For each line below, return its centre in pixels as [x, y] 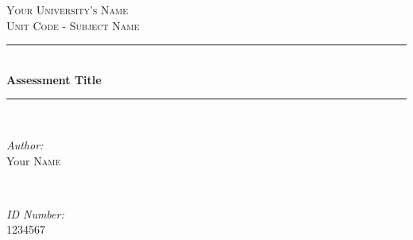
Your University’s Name [68, 10]
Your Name [34, 160]
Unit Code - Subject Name [73, 25]
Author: [25, 144]
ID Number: [35, 213]
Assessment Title [54, 79]
